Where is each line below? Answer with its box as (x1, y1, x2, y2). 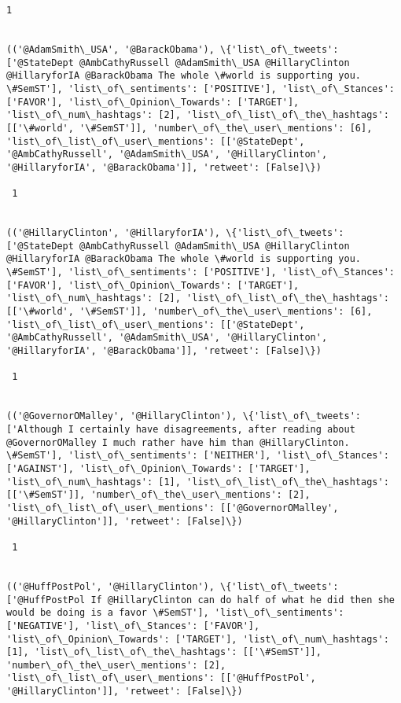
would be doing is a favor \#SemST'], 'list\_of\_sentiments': (6, 607, 344, 619)
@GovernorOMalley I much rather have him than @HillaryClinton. (6, 436, 350, 448)
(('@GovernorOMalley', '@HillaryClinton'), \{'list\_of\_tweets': (6, 410, 362, 422)
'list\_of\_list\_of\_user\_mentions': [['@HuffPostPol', (6, 672, 316, 684)
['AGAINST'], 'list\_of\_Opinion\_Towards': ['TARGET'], (6, 462, 311, 474)
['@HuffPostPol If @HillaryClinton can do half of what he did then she (6, 594, 395, 605)
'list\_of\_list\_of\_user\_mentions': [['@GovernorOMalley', (6, 502, 339, 513)
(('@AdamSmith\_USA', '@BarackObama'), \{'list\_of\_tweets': (6, 43, 339, 55)
